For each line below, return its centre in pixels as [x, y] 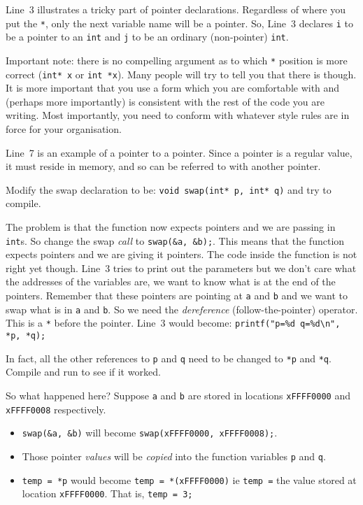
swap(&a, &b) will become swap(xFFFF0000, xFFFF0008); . [150, 433]
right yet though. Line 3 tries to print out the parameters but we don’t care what [181, 268]
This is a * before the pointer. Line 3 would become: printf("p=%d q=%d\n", [173, 323]
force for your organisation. [64, 129]
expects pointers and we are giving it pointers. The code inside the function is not [181, 254]
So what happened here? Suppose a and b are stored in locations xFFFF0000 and [178, 395]
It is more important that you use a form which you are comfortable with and [173, 88]
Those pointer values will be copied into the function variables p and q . [174, 456]
